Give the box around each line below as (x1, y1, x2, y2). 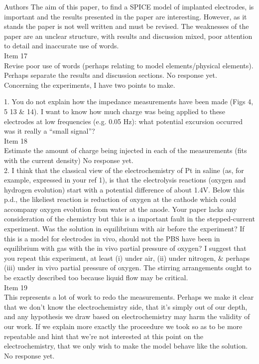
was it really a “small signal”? (4, 126, 95, 136)
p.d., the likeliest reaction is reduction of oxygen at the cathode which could (4, 194, 237, 204)
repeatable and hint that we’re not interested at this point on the (4, 331, 204, 341)
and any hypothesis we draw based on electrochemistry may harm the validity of (4, 311, 250, 322)
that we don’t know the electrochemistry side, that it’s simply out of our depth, (4, 301, 248, 312)
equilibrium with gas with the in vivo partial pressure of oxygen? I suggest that (4, 243, 247, 253)
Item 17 (4, 50, 28, 60)
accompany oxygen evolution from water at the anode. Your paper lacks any (4, 203, 237, 214)
